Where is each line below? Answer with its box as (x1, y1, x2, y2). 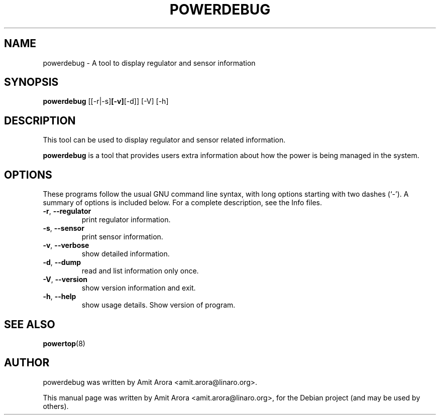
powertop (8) (43, 339, 85, 348)
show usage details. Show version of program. (81, 301, 236, 310)
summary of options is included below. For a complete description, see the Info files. (43, 198, 322, 207)
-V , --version (43, 275, 87, 284)
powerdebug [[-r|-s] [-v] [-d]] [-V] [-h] (43, 97, 169, 106)
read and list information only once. (81, 266, 199, 275)
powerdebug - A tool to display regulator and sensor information (43, 58, 256, 67)
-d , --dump (43, 258, 81, 267)
